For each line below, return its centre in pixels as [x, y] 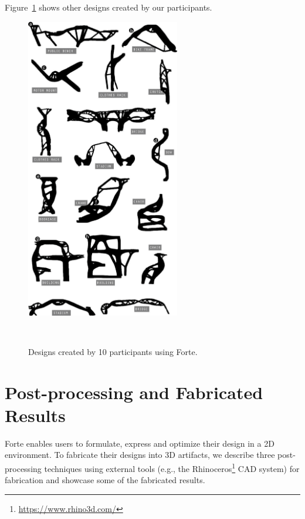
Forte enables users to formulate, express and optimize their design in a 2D [140, 443]
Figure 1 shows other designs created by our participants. [109, 7]
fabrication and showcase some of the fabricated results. [105, 480]
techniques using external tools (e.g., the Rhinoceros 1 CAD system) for [172, 467]
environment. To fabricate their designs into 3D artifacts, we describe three [140, 455]
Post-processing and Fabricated [134, 392]
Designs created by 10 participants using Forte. [113, 351]
